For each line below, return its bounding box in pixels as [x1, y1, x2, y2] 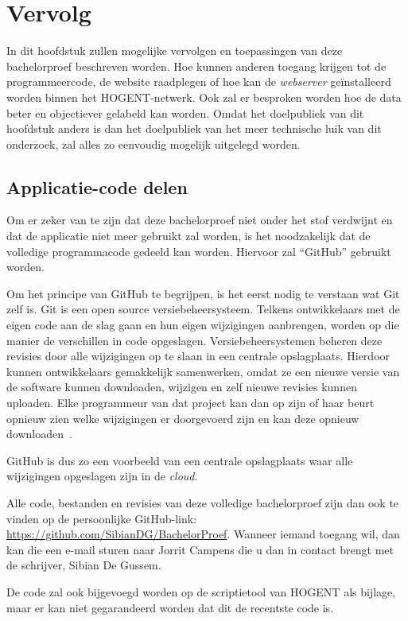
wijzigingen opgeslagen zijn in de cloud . [6, 468, 198, 484]
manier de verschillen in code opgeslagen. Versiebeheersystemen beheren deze [6, 332, 383, 348]
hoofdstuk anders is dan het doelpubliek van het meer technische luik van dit [6, 120, 382, 137]
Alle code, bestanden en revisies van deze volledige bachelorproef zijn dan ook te [6, 494, 399, 510]
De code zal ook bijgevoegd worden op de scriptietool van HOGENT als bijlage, [6, 583, 396, 600]
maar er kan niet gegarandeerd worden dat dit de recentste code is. [6, 599, 334, 615]
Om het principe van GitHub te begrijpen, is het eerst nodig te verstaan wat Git [6, 285, 400, 301]
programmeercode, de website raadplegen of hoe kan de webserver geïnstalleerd [6, 73, 391, 90]
